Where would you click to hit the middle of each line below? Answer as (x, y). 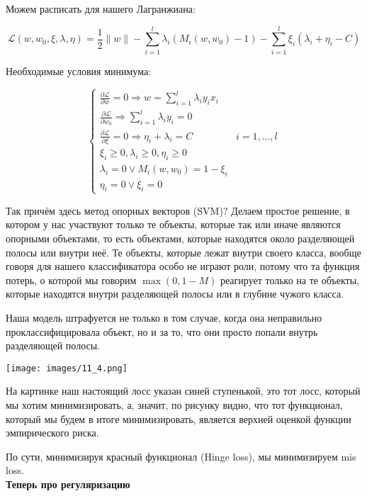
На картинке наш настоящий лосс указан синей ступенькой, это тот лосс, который (183, 391)
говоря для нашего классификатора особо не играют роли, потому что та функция (183, 266)
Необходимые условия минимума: (79, 71)
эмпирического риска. (52, 433)
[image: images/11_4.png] (67, 368)
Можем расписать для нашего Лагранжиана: (101, 9)
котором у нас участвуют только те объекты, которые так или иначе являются (173, 224)
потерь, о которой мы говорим (71, 280)
